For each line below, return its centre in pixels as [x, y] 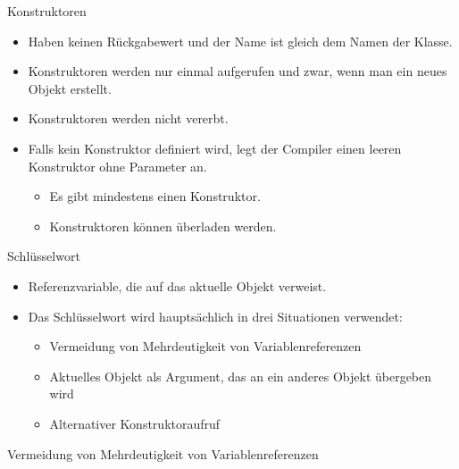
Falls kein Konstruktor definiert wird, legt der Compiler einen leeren [215, 148]
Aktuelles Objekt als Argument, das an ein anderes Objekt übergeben [241, 376]
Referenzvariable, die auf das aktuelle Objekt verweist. [177, 285]
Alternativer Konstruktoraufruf [135, 423]
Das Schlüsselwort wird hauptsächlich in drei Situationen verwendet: [215, 316]
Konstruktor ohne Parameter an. [117, 166]
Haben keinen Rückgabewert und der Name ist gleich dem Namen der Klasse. [240, 41]
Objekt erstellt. [70, 88]
